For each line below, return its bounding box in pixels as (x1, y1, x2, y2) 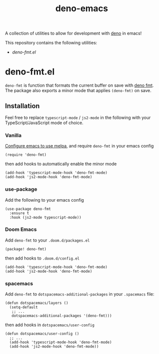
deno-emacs (55, 3, 108, 14)
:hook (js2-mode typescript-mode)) (9, 215, 82, 220)
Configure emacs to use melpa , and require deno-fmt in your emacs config (5, 143, 154, 149)
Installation (5, 102, 40, 110)
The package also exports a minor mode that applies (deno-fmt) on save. (5, 88, 152, 93)
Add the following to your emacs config (5, 197, 84, 203)
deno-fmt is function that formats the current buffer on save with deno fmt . (5, 82, 154, 88)
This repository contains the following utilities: (5, 40, 97, 46)
